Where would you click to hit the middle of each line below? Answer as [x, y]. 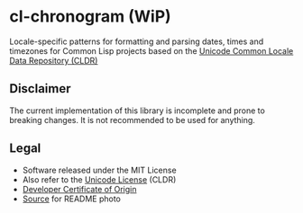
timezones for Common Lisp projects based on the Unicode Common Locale [151, 50]
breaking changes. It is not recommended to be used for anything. [132, 120]
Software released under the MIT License [100, 170]
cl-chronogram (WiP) [90, 17]
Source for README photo [72, 199]
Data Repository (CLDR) [54, 60]
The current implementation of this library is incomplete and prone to [138, 111]
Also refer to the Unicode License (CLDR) [99, 179]
